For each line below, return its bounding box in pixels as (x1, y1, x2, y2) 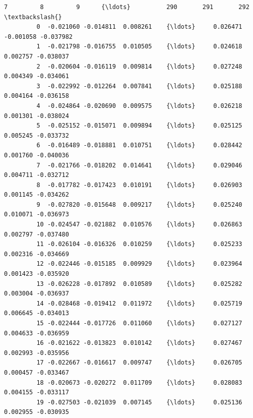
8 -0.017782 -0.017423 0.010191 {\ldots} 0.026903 (36, 181, 242, 189)
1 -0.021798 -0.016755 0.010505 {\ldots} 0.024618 (36, 43, 242, 50)
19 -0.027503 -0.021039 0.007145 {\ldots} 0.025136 (36, 398, 242, 406)
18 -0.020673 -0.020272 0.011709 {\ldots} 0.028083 (36, 379, 242, 386)
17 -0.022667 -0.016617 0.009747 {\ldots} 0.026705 (36, 359, 242, 367)
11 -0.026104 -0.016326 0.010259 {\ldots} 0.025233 (36, 241, 242, 248)
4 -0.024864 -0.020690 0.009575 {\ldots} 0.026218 (36, 102, 242, 109)
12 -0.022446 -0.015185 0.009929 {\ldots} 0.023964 (36, 260, 242, 268)
